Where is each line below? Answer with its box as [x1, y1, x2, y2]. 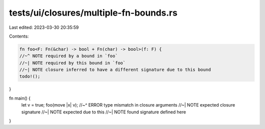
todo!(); [19, 74, 41, 79]
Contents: [9, 33, 29, 39]
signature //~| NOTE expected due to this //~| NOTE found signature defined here [21, 109, 186, 115]
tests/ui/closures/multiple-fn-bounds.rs [9, 7, 178, 18]
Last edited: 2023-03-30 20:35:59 [9, 24, 79, 30]
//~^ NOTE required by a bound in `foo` [19, 53, 118, 59]
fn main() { [9, 95, 31, 101]
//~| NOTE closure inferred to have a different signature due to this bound [19, 67, 211, 73]
